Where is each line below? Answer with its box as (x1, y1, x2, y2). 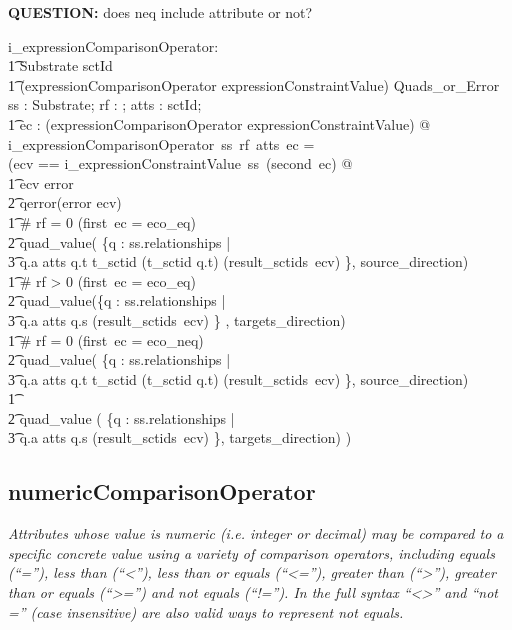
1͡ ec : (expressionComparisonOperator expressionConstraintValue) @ (8, 113, 431, 134)
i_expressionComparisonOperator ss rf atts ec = (8, 133, 315, 154)
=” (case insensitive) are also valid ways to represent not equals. (8, 601, 404, 622)
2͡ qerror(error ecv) (8, 192, 122, 213)
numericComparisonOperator (8, 476, 316, 507)
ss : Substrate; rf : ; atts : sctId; (8, 94, 202, 115)
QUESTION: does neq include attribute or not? (8, 2, 313, 22)
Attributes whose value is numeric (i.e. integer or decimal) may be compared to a (8, 523, 504, 544)
